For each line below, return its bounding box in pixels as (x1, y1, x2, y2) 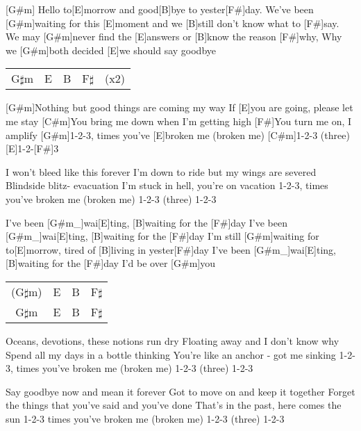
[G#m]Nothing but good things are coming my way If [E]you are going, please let (6, 100, 353, 115)
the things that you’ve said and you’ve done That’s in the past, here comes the (6, 398, 342, 412)
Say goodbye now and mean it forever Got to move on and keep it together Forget (6, 384, 355, 398)
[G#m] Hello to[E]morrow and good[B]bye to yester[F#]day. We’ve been (6, 2, 314, 16)
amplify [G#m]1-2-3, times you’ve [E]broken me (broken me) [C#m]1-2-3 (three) (6, 127, 350, 142)
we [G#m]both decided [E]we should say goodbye (6, 42, 217, 57)
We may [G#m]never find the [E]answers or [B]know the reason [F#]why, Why (6, 29, 342, 44)
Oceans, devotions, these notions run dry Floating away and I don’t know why (6, 333, 339, 348)
